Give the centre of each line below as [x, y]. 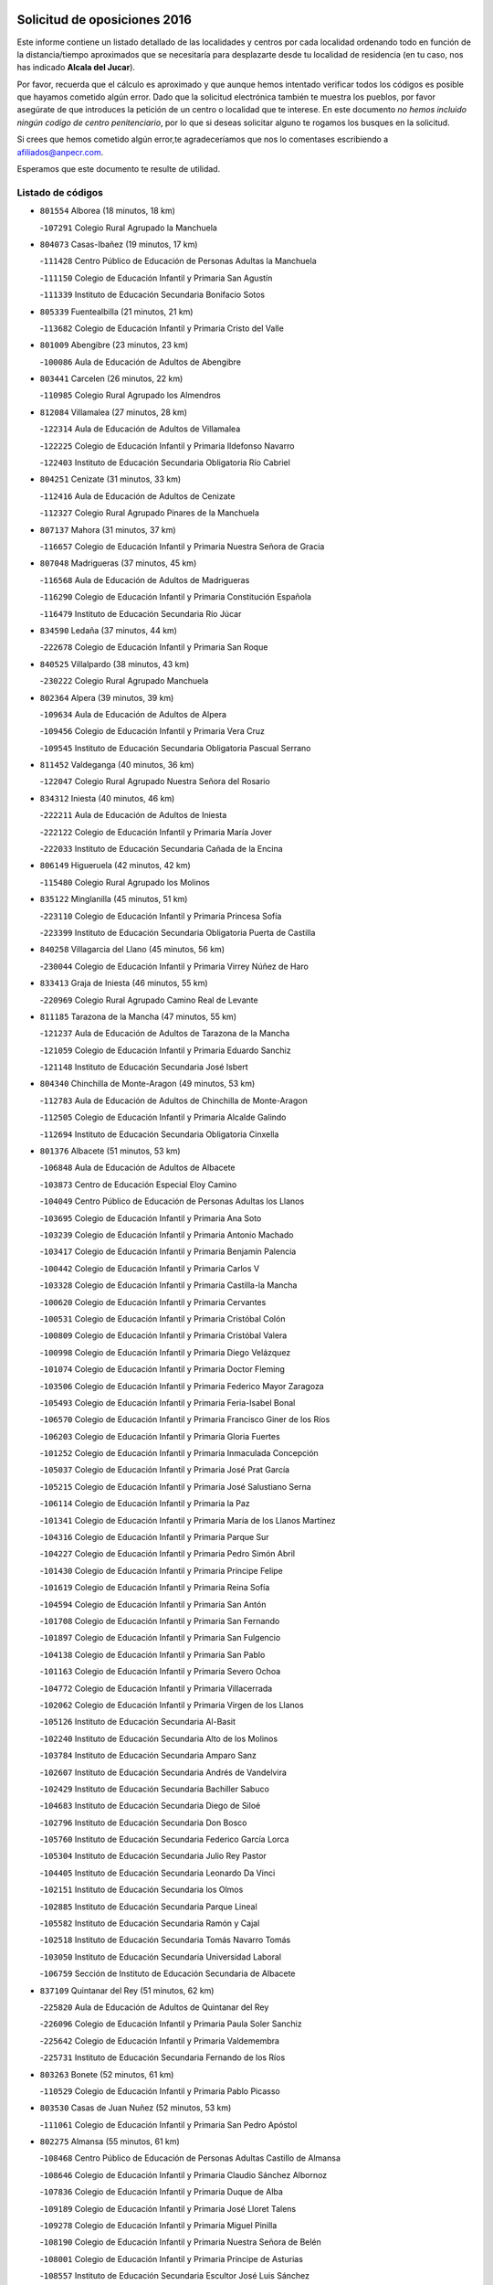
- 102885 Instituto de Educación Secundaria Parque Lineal [148, 1907]
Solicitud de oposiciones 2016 [104, 20]
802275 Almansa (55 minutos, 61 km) [110, 2142]
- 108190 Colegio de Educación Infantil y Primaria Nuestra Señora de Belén [180, 2242]
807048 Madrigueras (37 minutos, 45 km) [118, 563]
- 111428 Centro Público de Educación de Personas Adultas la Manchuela [178, 261]
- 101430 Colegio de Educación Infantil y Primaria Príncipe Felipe [161, 1570]
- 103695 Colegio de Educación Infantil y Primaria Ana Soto [151, 1218]
